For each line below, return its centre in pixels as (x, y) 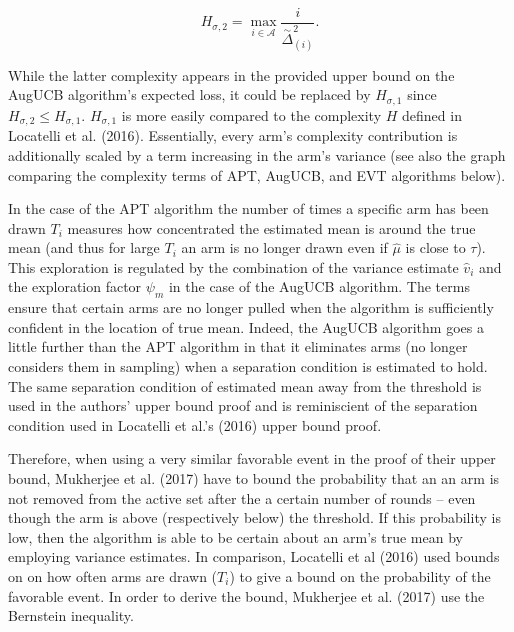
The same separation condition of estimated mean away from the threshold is (245, 385)
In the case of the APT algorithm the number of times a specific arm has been (248, 208)
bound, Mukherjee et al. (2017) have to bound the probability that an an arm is (254, 478)
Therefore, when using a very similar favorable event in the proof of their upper (252, 458)
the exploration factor (75, 286)
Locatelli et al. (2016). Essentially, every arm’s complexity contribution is (233, 135)
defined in (432, 114)
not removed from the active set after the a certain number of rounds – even (242, 497)
